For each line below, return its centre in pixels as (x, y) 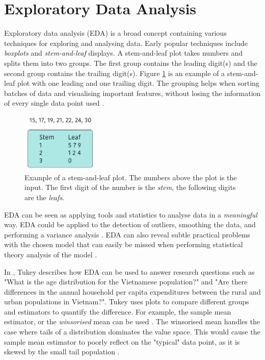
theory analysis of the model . (51, 254)
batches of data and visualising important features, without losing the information (132, 93)
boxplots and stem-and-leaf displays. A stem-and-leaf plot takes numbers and (124, 53)
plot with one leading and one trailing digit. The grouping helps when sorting (138, 83)
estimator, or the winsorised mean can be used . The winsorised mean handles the (132, 321)
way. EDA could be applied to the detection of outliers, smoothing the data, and (130, 224)
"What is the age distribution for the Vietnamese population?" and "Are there (126, 282)
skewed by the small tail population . (62, 352)
